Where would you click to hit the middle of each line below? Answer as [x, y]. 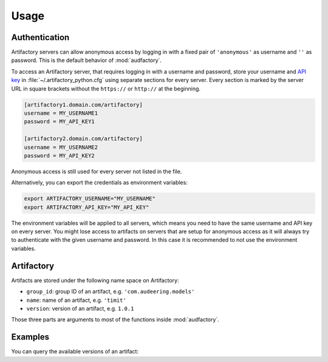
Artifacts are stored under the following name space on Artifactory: [95, 280]
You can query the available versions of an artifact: [75, 352]
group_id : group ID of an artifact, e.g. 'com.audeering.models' [111, 292]
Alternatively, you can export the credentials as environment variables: [99, 183]
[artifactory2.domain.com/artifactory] [83, 139]
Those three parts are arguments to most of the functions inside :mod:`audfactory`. [115, 319]
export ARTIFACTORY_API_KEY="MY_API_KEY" [87, 207]
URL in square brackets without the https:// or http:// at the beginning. [106, 89]
